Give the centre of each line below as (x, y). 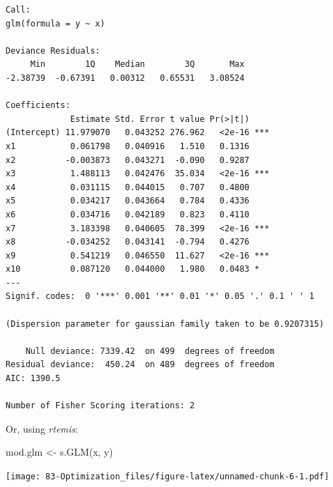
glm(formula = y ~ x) (56, 23)
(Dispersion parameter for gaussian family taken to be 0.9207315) (165, 324)
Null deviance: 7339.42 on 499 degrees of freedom (150, 351)
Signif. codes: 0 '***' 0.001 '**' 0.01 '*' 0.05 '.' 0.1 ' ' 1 (160, 296)
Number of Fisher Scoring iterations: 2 (100, 406)
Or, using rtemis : (42, 428)
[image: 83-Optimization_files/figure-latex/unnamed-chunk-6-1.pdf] (168, 477)
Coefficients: (38, 106)
